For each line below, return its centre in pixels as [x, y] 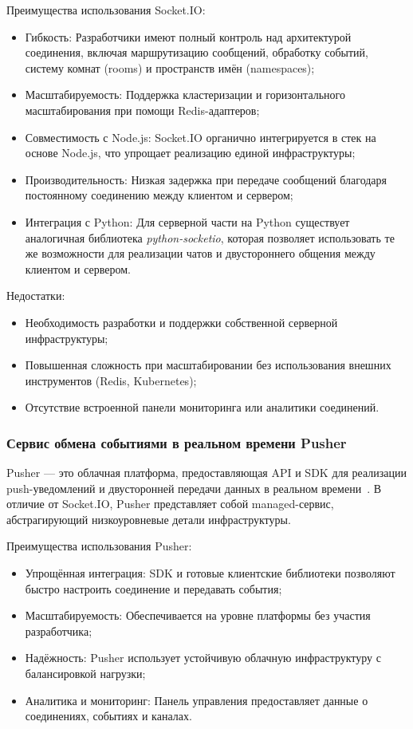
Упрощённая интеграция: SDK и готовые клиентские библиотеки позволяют [210, 573]
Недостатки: [36, 296]
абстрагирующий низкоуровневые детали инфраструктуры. [149, 519]
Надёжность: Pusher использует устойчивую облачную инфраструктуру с [203, 658]
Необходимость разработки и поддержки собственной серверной [181, 322]
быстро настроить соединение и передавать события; [153, 588]
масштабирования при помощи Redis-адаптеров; [142, 110]
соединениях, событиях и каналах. [108, 716]
